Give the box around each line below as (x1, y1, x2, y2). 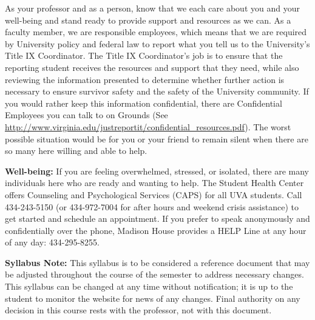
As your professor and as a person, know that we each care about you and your (5, 2, 300, 14)
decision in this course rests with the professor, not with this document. (5, 304, 272, 316)
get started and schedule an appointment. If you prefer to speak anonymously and (5, 212, 310, 225)
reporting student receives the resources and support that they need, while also (5, 61, 299, 73)
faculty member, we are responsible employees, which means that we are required (5, 25, 307, 38)
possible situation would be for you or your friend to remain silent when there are (5, 132, 308, 145)
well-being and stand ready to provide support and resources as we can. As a (5, 13, 291, 26)
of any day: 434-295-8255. (5, 236, 100, 248)
